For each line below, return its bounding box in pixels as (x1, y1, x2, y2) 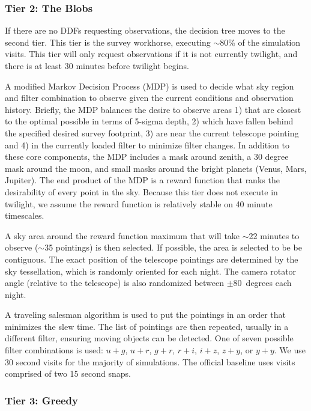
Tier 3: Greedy (5, 392, 79, 407)
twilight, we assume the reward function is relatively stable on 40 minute (5, 197, 273, 210)
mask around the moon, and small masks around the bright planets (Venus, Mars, (5, 162, 307, 174)
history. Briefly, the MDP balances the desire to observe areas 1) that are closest (5, 103, 301, 115)
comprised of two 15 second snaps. (5, 367, 131, 380)
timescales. (5, 209, 44, 222)
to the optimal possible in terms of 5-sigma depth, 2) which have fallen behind (5, 115, 294, 127)
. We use (274, 344, 306, 356)
